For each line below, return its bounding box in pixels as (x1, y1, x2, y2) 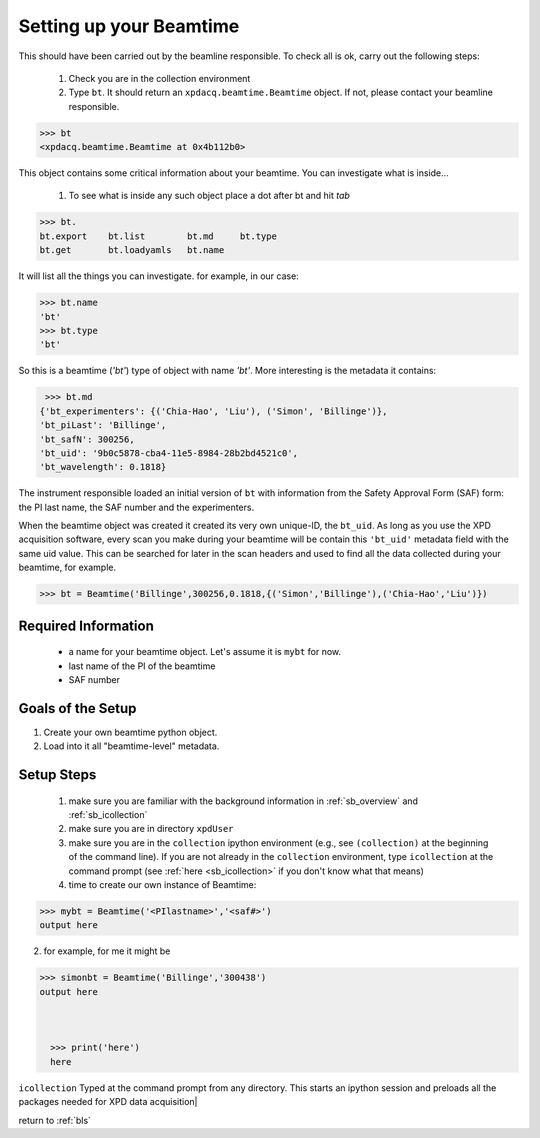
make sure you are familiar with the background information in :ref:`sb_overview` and (68, 795, 419, 807)
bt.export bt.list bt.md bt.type (39, 230, 277, 242)
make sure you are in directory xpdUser (68, 823, 234, 835)
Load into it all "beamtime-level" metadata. (43, 740, 220, 752)
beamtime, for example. (18, 561, 117, 574)
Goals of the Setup (18, 700, 137, 717)
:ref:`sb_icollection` (68, 809, 148, 821)
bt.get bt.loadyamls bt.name (39, 245, 225, 256)
